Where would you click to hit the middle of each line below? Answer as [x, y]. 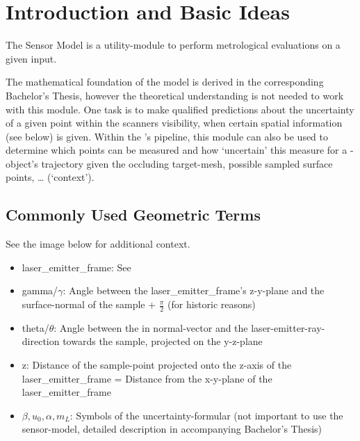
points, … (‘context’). [50, 177]
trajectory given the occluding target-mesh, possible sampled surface [187, 163]
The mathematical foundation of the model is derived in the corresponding [165, 82]
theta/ [35, 327]
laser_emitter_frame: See [76, 267]
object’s [22, 163]
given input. [31, 58]
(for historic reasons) [212, 304]
